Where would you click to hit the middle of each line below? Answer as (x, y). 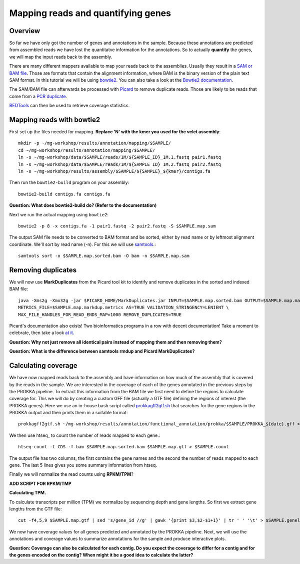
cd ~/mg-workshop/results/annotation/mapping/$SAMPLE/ (87, 150)
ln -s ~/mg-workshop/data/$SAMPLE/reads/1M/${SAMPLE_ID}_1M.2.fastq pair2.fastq (120, 164)
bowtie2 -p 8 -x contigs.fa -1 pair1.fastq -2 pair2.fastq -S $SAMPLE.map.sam (117, 226)
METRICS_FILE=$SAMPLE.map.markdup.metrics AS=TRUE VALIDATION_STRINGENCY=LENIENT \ (124, 308)
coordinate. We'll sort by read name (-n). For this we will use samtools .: (82, 244)
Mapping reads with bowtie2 (55, 120)
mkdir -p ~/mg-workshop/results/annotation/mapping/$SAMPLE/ (94, 143)
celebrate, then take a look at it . (42, 333)
